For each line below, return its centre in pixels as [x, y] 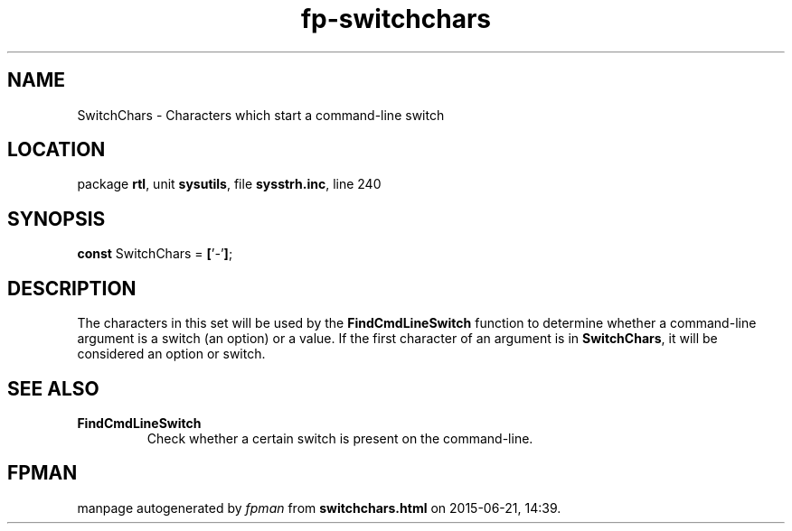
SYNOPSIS [57, 219]
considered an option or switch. [171, 354]
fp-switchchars [396, 19]
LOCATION [57, 150]
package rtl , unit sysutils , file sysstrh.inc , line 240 [229, 184]
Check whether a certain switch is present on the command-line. [340, 438]
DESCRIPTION [72, 288]
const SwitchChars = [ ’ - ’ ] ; [155, 254]
